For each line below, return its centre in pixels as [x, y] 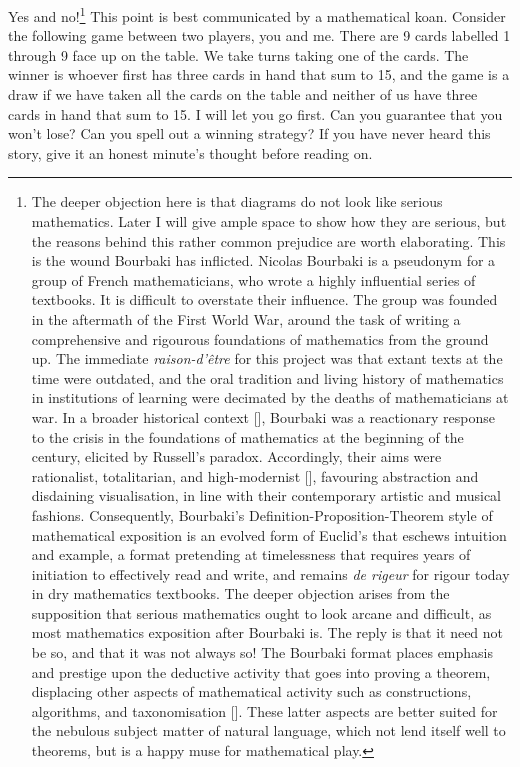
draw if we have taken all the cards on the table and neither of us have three [243, 94]
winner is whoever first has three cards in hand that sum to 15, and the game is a [259, 74]
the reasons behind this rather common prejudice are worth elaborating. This [268, 240]
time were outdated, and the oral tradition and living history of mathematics [267, 377]
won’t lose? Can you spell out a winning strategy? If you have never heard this [249, 133]
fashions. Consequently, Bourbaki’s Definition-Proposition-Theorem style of [262, 514]
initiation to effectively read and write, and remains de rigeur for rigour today [270, 573]
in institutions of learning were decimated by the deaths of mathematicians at [270, 397]
